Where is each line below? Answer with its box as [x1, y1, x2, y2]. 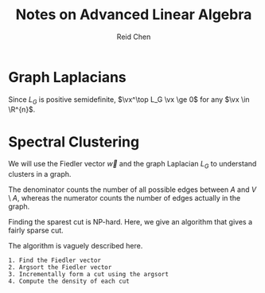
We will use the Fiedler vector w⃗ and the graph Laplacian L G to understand [8, 159, 257, 170]
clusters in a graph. [8, 170, 72, 179]
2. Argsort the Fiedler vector [8, 264, 112, 272]
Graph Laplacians [8, 68, 127, 86]
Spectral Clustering [8, 133, 140, 150]
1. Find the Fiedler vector [8, 256, 102, 264]
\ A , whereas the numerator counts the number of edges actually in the [8, 193, 241, 203]
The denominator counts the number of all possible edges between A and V [8, 185, 257, 194]
